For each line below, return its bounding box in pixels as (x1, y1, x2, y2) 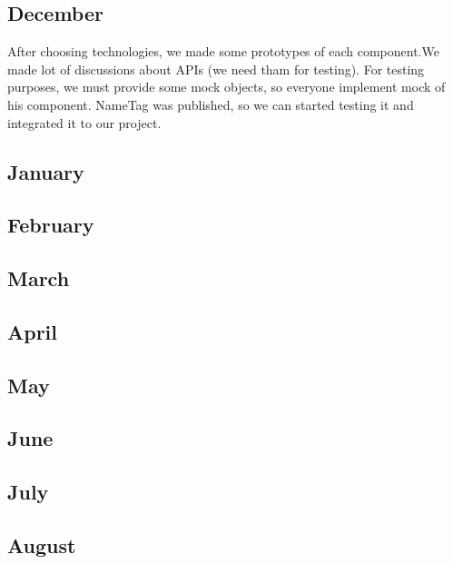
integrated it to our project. (7, 113, 162, 132)
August (7, 531, 76, 559)
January (7, 157, 84, 185)
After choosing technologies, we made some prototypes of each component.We (7, 42, 439, 61)
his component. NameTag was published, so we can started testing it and (7, 94, 414, 114)
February (7, 211, 94, 239)
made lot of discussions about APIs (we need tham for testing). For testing (7, 59, 425, 78)
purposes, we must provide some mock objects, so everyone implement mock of (7, 77, 446, 96)
